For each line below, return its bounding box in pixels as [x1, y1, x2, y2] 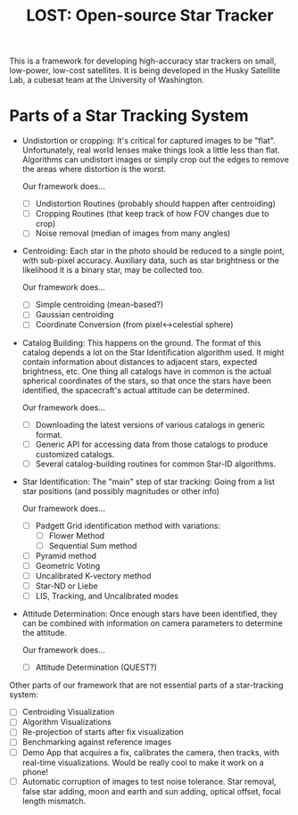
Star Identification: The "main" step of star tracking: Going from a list [21, 476, 275, 487]
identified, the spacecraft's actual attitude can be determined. [21, 384, 250, 395]
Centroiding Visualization [21, 706, 115, 718]
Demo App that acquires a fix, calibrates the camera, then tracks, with [21, 746, 279, 758]
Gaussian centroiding [35, 309, 114, 320]
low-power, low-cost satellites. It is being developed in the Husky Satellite [9, 65, 281, 76]
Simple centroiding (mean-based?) [35, 300, 164, 310]
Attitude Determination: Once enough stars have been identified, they [21, 608, 278, 620]
